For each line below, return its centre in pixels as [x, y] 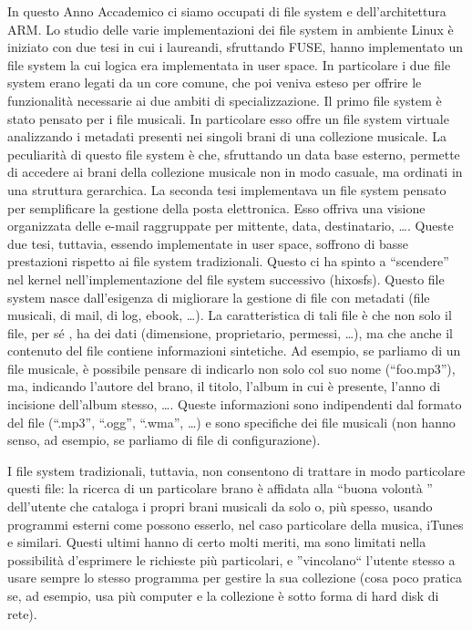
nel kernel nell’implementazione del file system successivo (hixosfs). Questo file [226, 279]
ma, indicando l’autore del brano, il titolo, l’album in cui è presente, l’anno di [224, 386]
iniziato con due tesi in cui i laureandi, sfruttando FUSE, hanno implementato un [236, 47]
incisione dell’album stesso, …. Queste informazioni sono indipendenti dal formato [235, 404]
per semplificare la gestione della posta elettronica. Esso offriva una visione [216, 207]
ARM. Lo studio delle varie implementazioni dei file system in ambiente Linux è [231, 29]
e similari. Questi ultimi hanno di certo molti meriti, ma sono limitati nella [217, 542]
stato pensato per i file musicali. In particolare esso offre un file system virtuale [228, 118]
